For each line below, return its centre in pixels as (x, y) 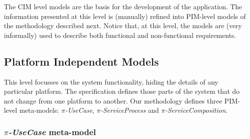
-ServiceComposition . (196, 110)
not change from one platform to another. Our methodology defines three (113, 100)
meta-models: (39, 110)
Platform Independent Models (81, 61)
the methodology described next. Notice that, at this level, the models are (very (123, 26)
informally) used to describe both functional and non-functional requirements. (120, 35)
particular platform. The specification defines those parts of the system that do (122, 91)
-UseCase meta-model (52, 131)
